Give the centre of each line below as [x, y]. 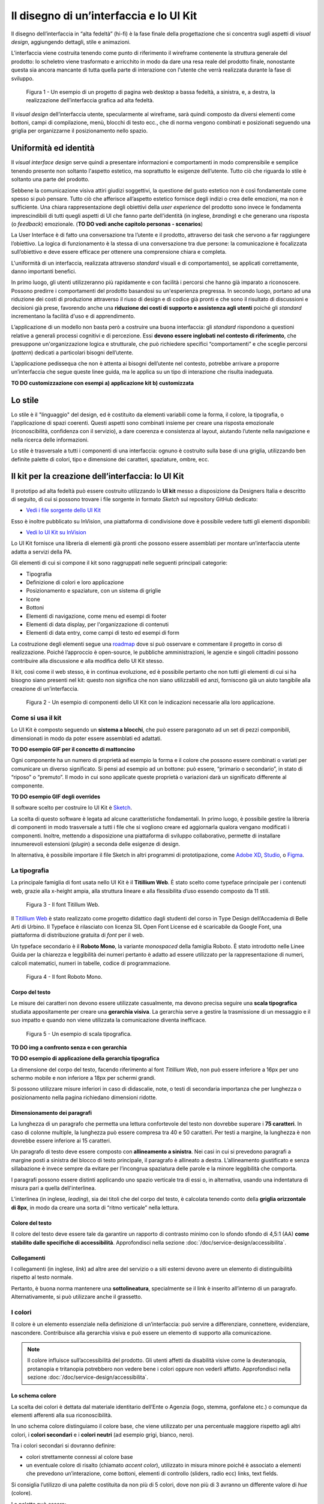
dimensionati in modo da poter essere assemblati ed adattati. [86, 738]
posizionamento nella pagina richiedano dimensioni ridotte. [84, 1097]
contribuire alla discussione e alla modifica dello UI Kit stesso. [88, 661]
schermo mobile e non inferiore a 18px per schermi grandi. [83, 1078]
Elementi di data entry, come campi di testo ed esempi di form [103, 633]
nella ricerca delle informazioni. [50, 440]
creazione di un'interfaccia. [45, 688]
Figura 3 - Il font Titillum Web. [63, 905]
